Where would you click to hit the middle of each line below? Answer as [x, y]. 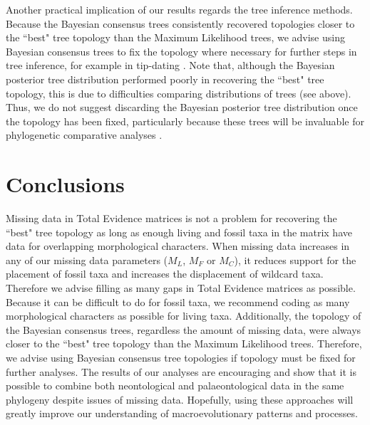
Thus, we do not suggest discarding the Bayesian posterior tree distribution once [182, 107]
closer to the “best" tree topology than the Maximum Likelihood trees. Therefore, [184, 343]
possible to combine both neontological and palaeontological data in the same [175, 385]
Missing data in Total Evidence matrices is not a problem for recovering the [171, 218]
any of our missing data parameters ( [87, 259]
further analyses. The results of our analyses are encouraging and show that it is [181, 371]
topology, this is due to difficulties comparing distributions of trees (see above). [179, 93]
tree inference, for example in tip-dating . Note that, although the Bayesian [170, 65]
